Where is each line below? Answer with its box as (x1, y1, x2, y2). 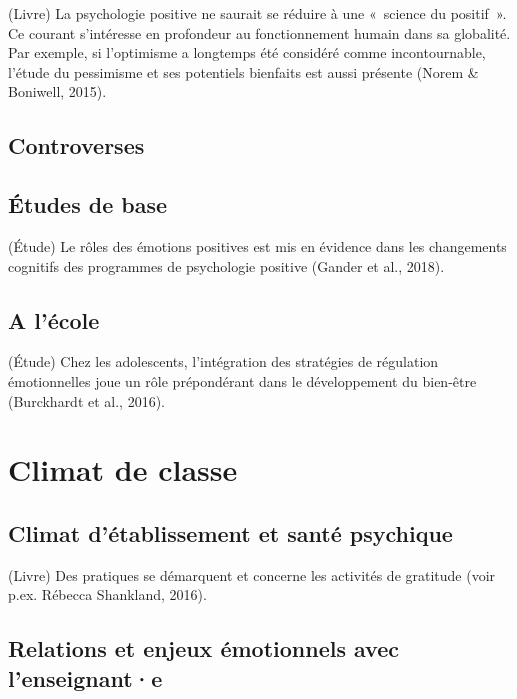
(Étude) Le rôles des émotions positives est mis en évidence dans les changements (8, 235, 507, 256)
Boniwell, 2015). (8, 81, 107, 102)
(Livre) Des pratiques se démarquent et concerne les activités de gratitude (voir (8, 564, 496, 585)
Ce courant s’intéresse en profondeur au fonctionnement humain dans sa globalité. (8, 22, 511, 43)
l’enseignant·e (8, 662, 163, 693)
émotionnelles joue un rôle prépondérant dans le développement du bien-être (8, 370, 477, 391)
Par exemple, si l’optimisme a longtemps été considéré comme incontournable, (8, 42, 486, 63)
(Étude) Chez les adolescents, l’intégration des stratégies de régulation (8, 351, 439, 372)
